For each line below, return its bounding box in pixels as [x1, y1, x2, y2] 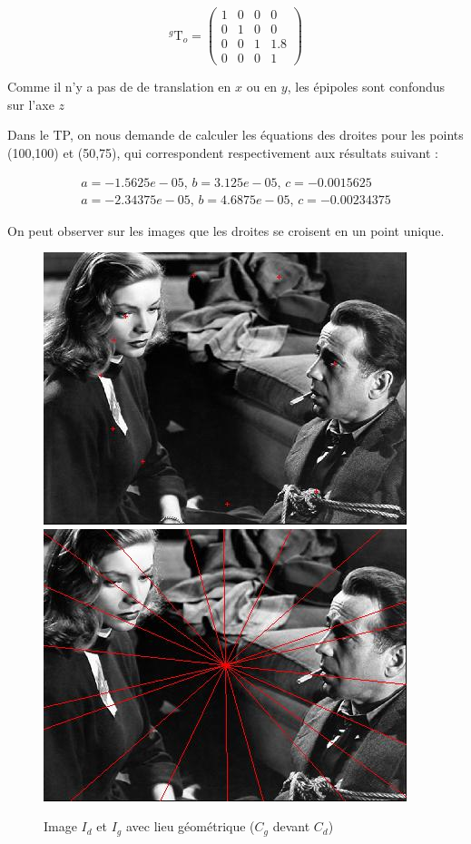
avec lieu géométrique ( [125, 817, 255, 836]
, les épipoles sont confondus [287, 77, 446, 96]
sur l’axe [7, 94, 54, 113]
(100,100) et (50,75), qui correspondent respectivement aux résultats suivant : [7, 142, 438, 162]
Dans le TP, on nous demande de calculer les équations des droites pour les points [7, 125, 464, 144]
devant [272, 817, 310, 836]
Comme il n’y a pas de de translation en [7, 77, 231, 96]
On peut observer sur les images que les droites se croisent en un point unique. [7, 221, 445, 240]
